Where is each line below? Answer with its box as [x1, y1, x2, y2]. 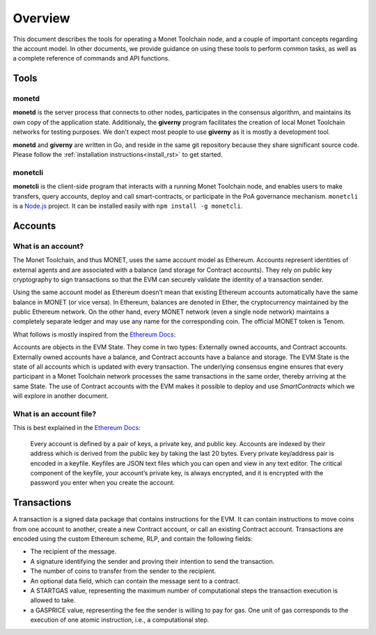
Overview [13, 10, 70, 26]
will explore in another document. [13, 392, 109, 400]
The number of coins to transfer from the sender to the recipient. [30, 567, 217, 575]
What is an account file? [13, 408, 97, 418]
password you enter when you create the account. [30, 478, 175, 487]
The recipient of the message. [30, 547, 117, 556]
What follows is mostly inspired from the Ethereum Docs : [13, 330, 176, 338]
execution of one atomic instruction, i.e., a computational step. [30, 615, 210, 624]
